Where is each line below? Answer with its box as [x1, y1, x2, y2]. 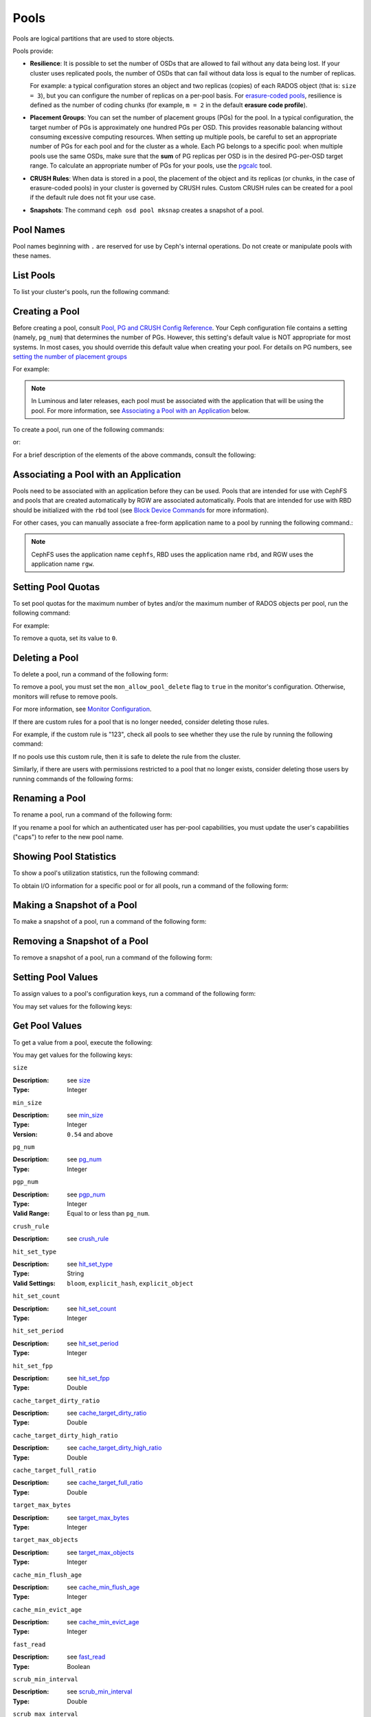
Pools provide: [12, 47, 54, 55]
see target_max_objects [67, 1548, 134, 1556]
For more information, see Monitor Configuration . [12, 705, 152, 714]
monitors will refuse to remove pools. [12, 692, 118, 701]
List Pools [12, 269, 56, 281]
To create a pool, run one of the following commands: [12, 426, 165, 434]
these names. [12, 251, 52, 260]
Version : [12, 1130, 38, 1138]
